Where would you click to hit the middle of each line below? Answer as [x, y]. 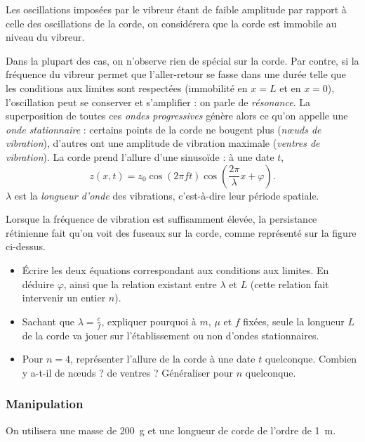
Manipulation [45, 404]
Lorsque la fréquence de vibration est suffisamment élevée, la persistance [161, 219]
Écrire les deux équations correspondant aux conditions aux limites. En [175, 269]
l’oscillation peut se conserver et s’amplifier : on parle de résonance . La [158, 102]
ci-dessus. [26, 246]
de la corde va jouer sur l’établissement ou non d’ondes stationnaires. [171, 335]
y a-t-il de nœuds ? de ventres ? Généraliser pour [128, 372]
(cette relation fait [290, 284]
